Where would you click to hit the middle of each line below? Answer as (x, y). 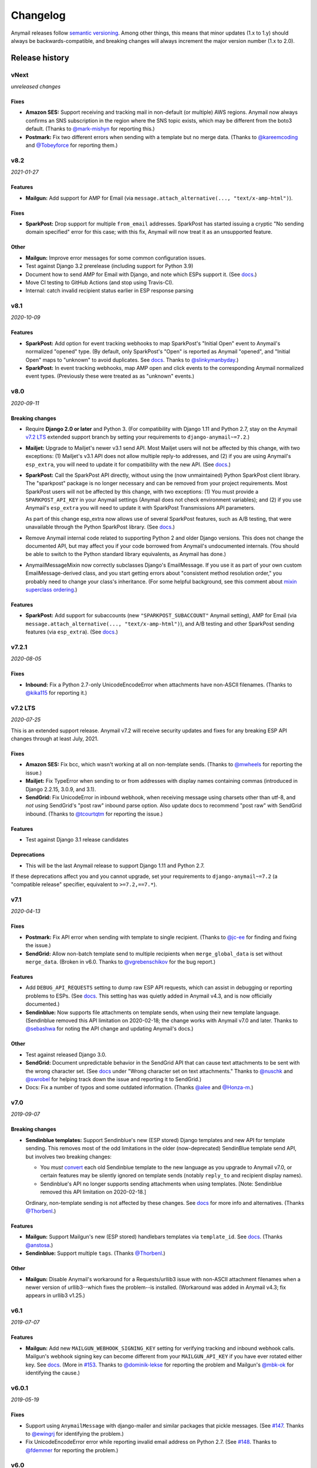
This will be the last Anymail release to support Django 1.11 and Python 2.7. (115, 866)
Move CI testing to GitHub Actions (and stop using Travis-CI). (100, 282)
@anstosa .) (39, 1245)
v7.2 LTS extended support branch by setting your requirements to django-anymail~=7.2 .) (138, 437)
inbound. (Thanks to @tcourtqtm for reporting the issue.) (94, 814)
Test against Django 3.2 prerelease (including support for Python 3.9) (109, 266)
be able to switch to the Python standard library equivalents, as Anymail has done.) (126, 554)
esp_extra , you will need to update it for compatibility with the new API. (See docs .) (128, 464)
